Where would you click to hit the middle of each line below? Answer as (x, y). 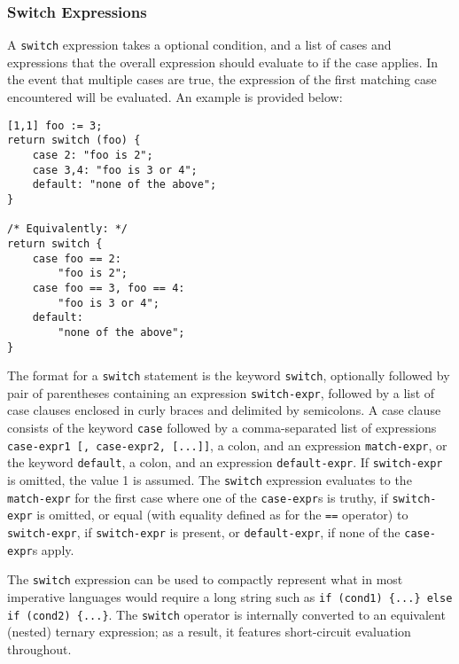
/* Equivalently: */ (68, 229)
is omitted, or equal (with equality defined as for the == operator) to (222, 515)
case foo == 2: (77, 258)
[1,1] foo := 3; (55, 125)
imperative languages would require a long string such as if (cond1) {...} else (230, 596)
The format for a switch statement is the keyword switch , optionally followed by (229, 375)
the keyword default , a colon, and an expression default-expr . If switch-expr (225, 462)
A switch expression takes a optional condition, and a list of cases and (199, 45)
